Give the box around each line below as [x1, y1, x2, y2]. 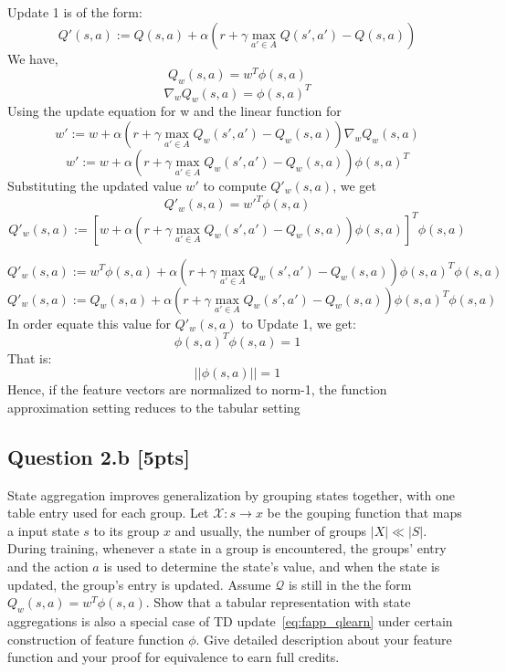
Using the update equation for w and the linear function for [7, 101, 342, 121]
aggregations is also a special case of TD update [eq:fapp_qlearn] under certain [7, 611, 453, 630]
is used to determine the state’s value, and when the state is [103, 557, 440, 575]
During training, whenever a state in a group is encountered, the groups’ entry [7, 539, 447, 558]
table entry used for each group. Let [7, 503, 209, 522]
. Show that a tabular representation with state [145, 593, 411, 612]
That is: [7, 348, 52, 367]
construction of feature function [7, 629, 184, 648]
